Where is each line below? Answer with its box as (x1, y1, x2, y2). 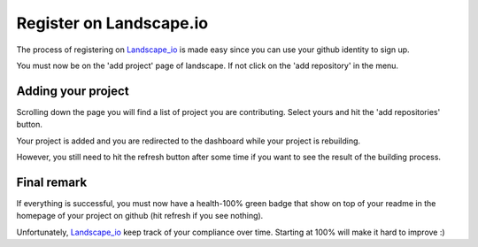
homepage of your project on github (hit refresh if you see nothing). (16, 211, 264, 221)
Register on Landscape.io (16, 13, 208, 33)
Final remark (16, 174, 88, 189)
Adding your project (16, 83, 129, 98)
